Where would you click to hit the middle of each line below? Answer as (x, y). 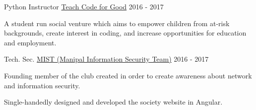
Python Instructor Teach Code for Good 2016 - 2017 (84, 6)
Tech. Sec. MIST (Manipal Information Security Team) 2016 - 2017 (106, 59)
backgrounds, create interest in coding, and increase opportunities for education (125, 33)
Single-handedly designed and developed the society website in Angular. (113, 102)
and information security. (42, 85)
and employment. (30, 42)
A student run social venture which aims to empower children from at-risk (117, 23)
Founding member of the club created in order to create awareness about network (128, 75)
